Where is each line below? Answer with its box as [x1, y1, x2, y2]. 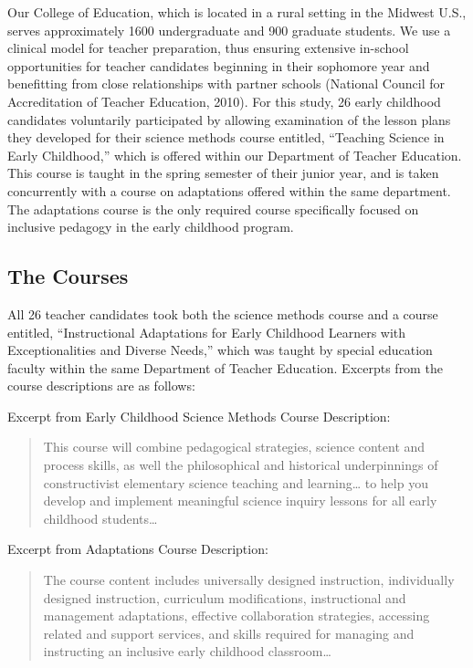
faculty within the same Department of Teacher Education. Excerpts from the [7, 358, 443, 377]
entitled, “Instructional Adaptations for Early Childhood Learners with [7, 322, 406, 341]
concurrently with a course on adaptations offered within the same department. [7, 181, 451, 200]
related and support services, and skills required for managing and [43, 623, 415, 642]
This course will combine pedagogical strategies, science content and [43, 437, 426, 456]
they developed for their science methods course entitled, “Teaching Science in [7, 128, 445, 147]
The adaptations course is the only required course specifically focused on [7, 199, 419, 218]
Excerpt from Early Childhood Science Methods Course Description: [7, 406, 391, 425]
